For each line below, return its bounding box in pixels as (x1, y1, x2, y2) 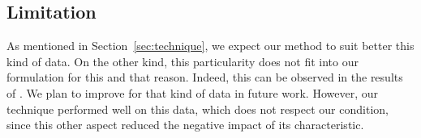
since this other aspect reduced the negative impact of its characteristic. (6, 116, 364, 133)
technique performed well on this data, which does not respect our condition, (6, 100, 389, 117)
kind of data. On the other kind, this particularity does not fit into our (6, 52, 359, 69)
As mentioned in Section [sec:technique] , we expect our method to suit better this (6, 37, 415, 54)
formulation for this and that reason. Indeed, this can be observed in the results (6, 69, 403, 86)
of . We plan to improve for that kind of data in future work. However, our (6, 84, 378, 101)
